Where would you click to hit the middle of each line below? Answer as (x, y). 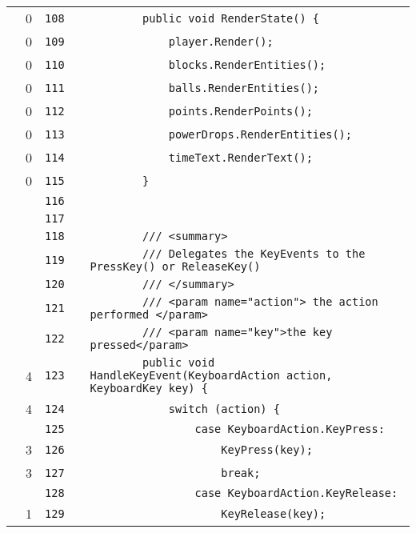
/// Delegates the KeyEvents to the (254, 254)
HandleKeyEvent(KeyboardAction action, (211, 375)
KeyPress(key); (267, 449)
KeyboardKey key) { (149, 388)
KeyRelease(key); (274, 513)
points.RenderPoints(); (240, 111)
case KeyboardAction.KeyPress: (290, 429)
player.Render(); (221, 41)
